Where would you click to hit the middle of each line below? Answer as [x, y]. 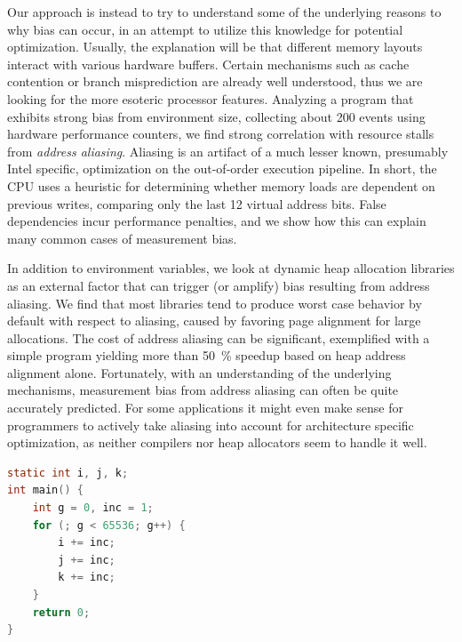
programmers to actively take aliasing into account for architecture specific [211, 425]
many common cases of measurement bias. [122, 238]
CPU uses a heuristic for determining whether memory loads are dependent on [221, 185]
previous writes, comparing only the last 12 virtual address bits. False [197, 203]
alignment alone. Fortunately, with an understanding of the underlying [199, 372]
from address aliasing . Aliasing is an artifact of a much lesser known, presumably [228, 151]
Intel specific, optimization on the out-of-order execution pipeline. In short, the [222, 169]
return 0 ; [61, 612]
